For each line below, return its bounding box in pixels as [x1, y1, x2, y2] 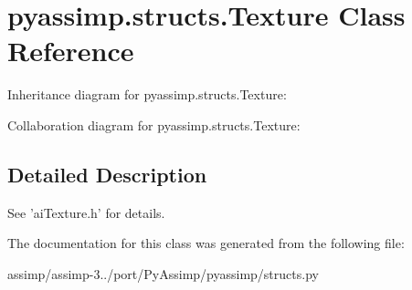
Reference [7, 32, 134, 69]
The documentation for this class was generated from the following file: [7, 233, 405, 253]
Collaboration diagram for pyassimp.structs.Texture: [7, 115, 301, 134]
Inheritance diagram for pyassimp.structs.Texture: [7, 85, 287, 104]
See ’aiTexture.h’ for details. [7, 202, 165, 222]
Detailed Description [7, 160, 207, 188]
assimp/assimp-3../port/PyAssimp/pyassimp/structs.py [7, 264, 319, 283]
